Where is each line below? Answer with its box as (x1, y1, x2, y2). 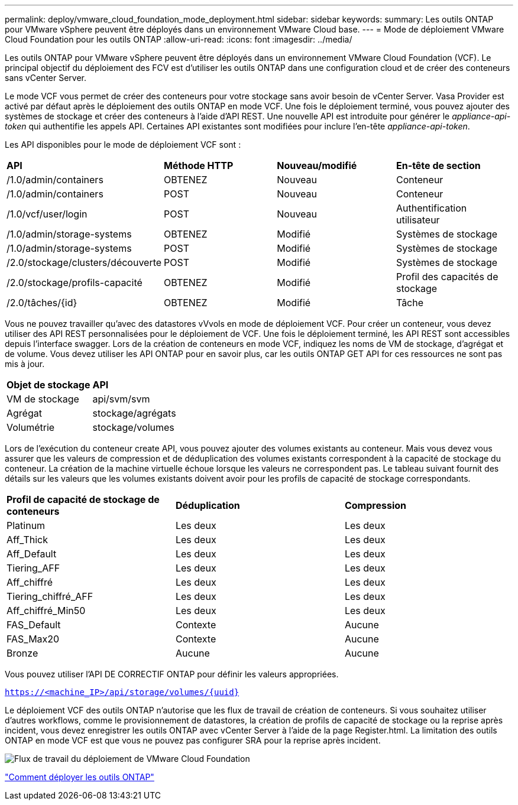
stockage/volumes (92, 421, 174, 433)
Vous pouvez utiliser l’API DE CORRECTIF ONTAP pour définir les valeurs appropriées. (5, 669, 339, 679)
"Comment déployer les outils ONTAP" (5, 772, 154, 782)
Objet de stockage (7, 379, 90, 391)
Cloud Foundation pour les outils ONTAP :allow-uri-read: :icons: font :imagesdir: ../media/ (5, 34, 352, 44)
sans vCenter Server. (5, 73, 87, 83)
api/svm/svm (92, 393, 150, 405)
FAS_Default (7, 619, 61, 631)
